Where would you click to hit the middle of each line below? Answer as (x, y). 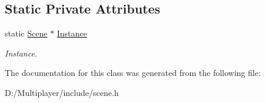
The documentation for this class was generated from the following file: (133, 73)
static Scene (26, 33)
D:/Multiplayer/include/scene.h (62, 92)
